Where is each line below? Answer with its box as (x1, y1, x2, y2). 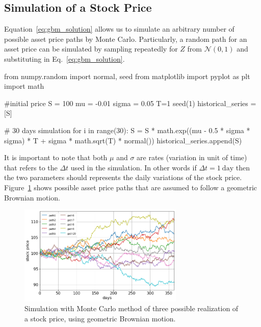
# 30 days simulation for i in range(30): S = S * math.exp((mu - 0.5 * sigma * (4, 124, 250, 135)
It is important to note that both (4, 152, 108, 163)
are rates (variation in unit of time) (137, 152, 247, 163)
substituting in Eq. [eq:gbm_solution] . (4, 53, 125, 64)
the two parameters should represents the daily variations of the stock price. (4, 172, 242, 183)
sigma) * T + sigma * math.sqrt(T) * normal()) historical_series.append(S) (4, 135, 242, 145)
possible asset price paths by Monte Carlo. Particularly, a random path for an (4, 33, 247, 44)
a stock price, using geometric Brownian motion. (24, 313, 176, 324)
